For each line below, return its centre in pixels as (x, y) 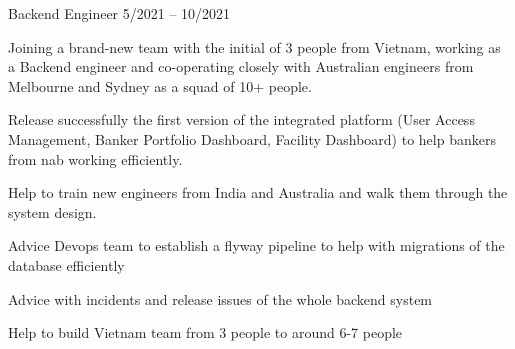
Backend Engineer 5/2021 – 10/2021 (119, 13)
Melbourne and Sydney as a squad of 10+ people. (160, 85)
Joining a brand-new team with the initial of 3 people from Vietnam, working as (254, 46)
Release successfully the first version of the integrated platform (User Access (241, 119)
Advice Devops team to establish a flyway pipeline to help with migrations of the (256, 245)
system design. (52, 211)
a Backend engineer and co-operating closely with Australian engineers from (241, 66)
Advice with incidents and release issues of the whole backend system (220, 298)
